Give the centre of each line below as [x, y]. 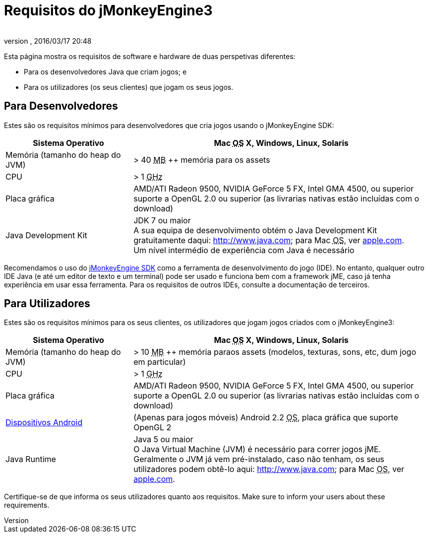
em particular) [160, 362]
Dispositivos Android [44, 423]
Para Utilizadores [47, 304]
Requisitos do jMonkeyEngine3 [108, 10]
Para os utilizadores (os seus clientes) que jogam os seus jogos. [129, 87]
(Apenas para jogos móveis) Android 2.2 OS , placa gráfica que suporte [266, 418]
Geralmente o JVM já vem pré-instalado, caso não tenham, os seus [259, 459]
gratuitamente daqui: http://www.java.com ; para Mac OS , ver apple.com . [269, 240]
